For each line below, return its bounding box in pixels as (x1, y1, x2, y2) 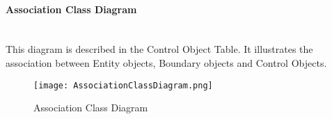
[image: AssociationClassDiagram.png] (33, 80, 213, 90)
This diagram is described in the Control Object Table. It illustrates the (6, 42, 313, 56)
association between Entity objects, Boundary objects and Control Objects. (6, 55, 327, 70)
